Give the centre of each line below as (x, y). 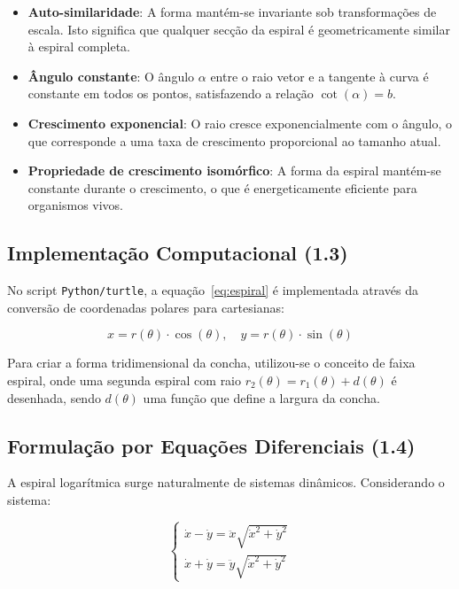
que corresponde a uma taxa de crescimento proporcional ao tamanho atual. (234, 140)
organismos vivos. (76, 205)
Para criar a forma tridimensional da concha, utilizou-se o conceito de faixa (211, 363)
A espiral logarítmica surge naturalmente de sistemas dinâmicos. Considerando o (226, 482)
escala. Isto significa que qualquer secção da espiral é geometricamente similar (239, 29)
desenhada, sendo (54, 397)
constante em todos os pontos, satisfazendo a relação (171, 93)
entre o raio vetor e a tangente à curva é (319, 76)
